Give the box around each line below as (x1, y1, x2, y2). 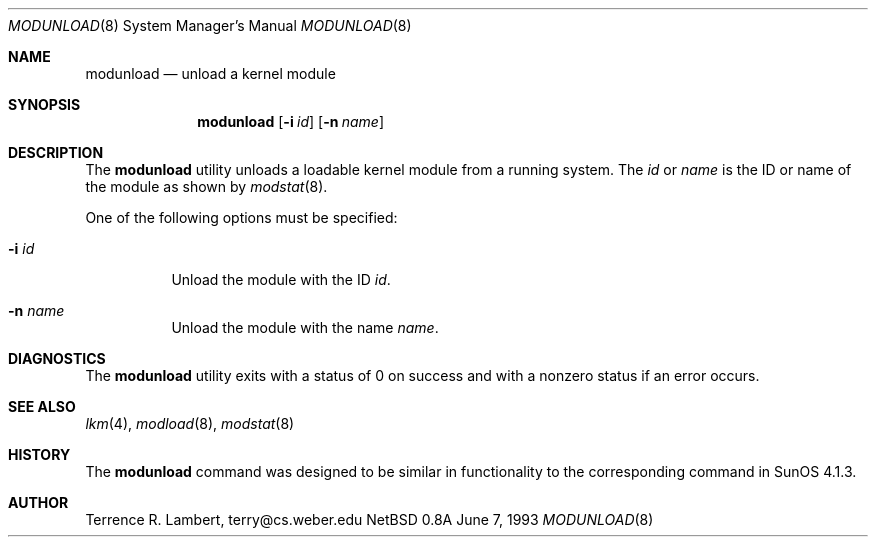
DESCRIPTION (8, 144, 104, 161)
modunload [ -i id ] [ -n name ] (197, 113, 385, 130)
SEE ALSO (8, 398, 76, 415)
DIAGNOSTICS (8, 350, 106, 367)
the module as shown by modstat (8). (85, 178, 328, 195)
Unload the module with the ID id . (171, 271, 391, 288)
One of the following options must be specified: (85, 209, 398, 226)
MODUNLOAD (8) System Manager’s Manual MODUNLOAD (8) (8, 17, 412, 34)
